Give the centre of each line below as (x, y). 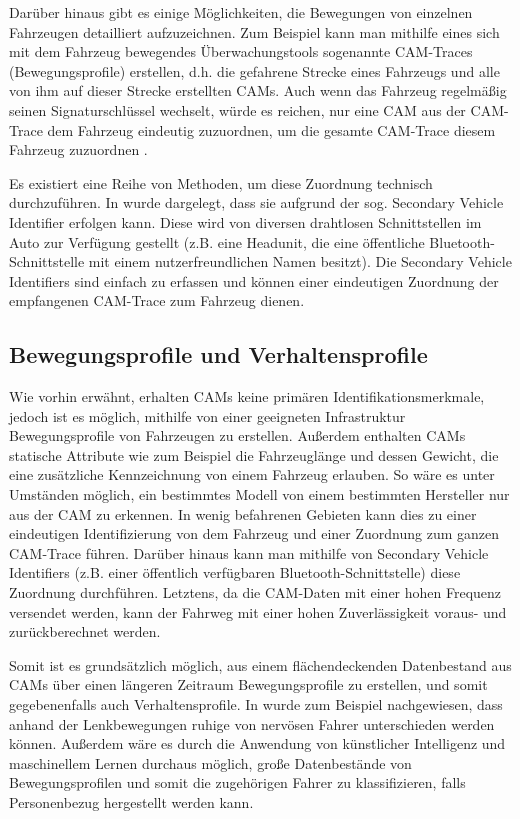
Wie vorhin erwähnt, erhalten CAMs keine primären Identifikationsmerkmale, (247, 396)
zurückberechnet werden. (85, 631)
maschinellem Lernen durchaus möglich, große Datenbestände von (210, 762)
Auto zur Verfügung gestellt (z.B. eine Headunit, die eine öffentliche (217, 241)
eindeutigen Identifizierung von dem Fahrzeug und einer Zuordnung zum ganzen (254, 533)
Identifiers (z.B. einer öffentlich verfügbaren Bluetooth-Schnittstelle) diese (235, 572)
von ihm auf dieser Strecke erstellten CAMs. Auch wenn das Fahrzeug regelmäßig (258, 90)
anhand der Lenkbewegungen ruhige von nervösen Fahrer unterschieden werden (252, 723)
